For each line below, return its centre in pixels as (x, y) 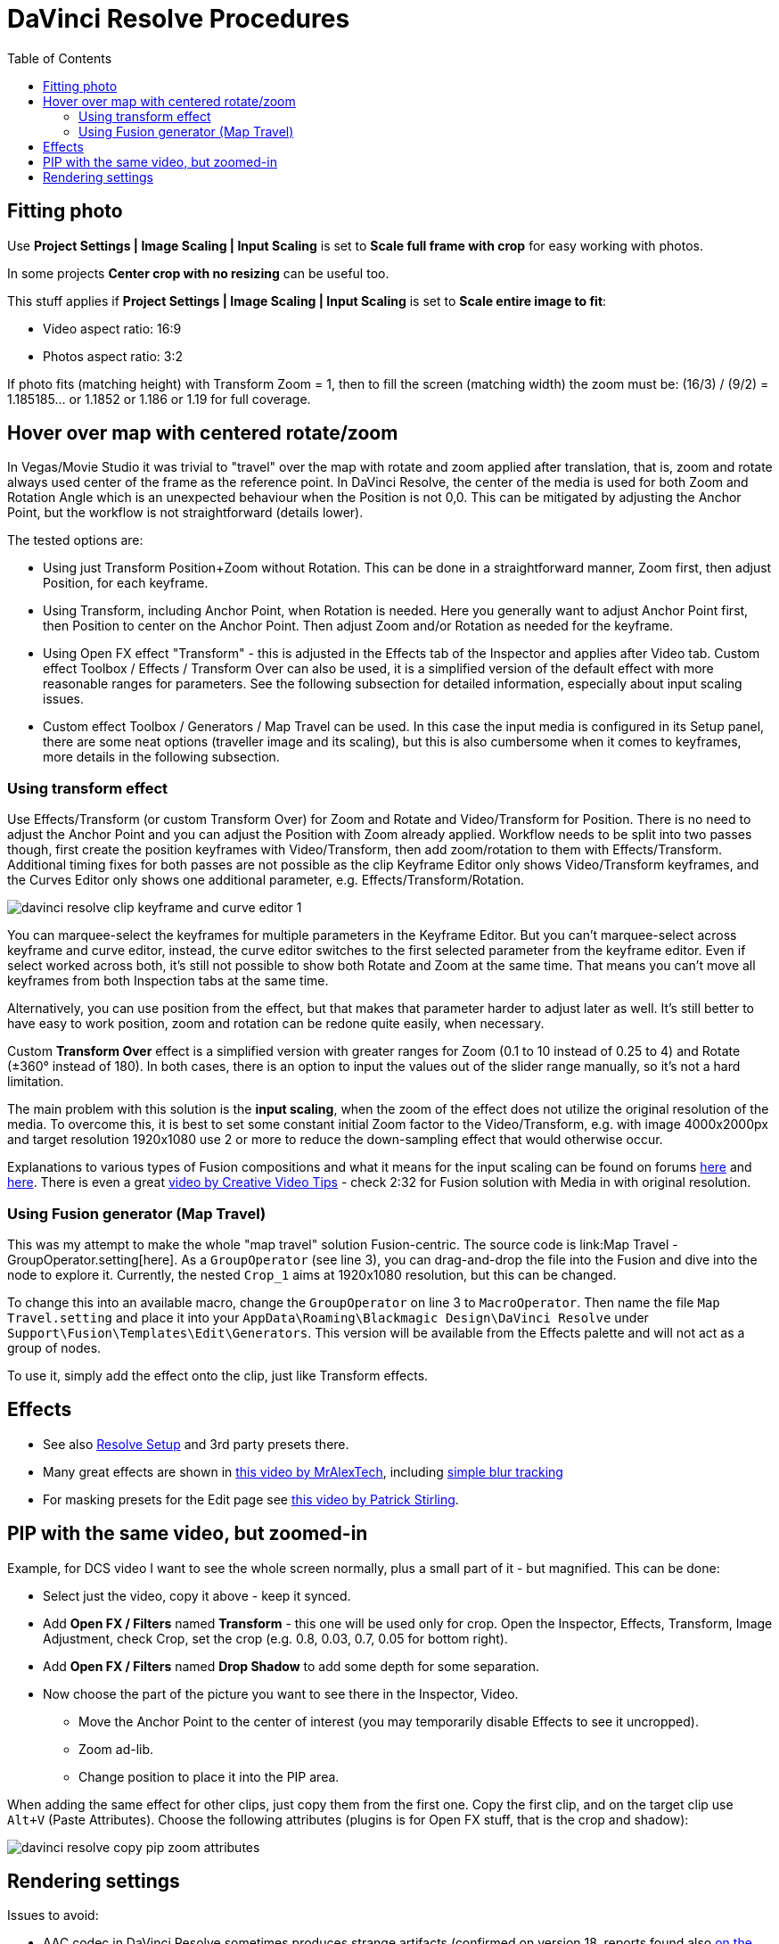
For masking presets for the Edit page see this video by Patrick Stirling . (251, 1499)
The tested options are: (75, 540)
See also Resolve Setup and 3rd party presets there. (196, 1444)
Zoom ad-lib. (116, 1749)
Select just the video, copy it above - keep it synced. (197, 1595)
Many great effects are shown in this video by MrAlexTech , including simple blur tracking (303, 1471)
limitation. (36, 1082)
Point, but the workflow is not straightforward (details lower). (185, 513)
